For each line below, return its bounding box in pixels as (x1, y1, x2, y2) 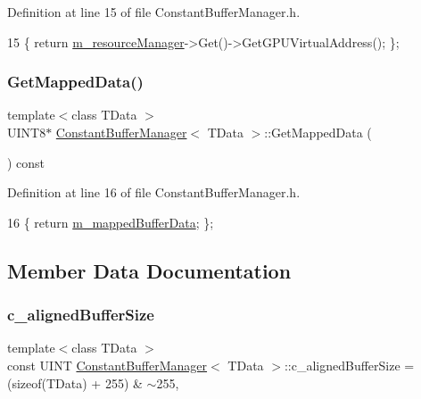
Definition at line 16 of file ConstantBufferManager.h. (7, 183, 301, 202)
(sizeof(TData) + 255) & (7, 373, 143, 392)
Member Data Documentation (7, 256, 292, 284)
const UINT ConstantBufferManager (7, 355, 208, 374)
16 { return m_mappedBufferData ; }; (7, 212, 214, 231)
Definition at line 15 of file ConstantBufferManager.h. (7, 3, 301, 21)
